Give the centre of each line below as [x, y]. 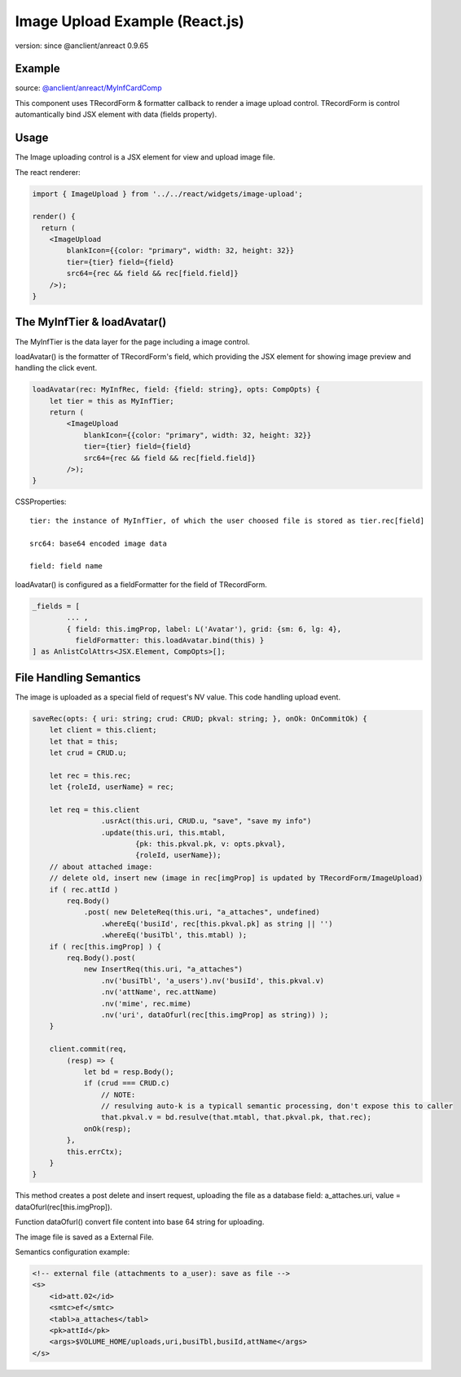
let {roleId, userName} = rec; [112, 787]
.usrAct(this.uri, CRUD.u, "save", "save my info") [206, 821]
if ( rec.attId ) [84, 889]
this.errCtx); [94, 1151]
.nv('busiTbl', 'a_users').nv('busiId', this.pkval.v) [213, 980]
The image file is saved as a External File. [84, 1237]
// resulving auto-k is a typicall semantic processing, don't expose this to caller [277, 1106]
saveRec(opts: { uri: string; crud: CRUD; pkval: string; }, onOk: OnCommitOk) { [200, 718]
